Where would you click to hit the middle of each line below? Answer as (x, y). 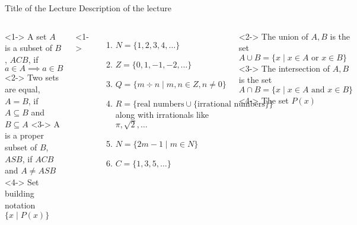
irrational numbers (231, 104)
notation (20, 205)
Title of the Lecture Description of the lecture (88, 8)
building (20, 193)
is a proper (24, 135)
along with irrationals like (162, 114)
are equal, (23, 89)
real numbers (160, 104)
